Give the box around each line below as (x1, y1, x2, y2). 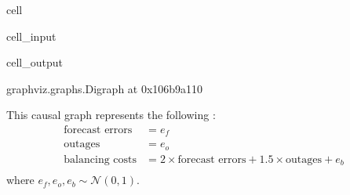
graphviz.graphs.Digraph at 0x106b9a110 (6, 80, 203, 96)
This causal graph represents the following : (6, 107, 216, 123)
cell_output (6, 54, 63, 70)
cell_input (6, 27, 57, 44)
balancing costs (64, 153, 137, 165)
